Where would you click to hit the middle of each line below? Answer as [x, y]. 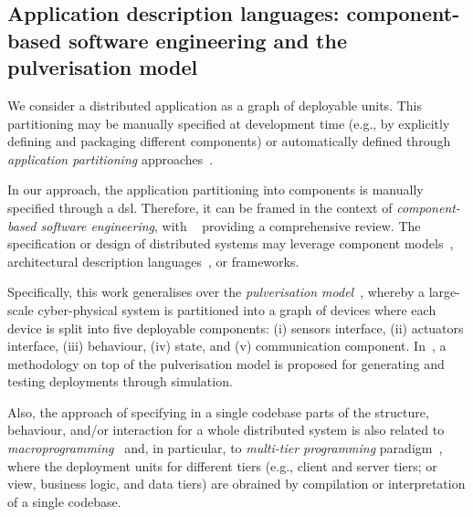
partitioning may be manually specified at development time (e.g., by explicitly [229, 123]
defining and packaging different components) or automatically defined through [229, 141]
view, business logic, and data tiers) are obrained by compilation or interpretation [236, 484]
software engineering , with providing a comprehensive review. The [231, 225]
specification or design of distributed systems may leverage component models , [231, 243]
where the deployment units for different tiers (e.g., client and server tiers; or [222, 465]
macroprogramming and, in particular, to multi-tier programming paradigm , [225, 448]
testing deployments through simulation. [120, 381]
